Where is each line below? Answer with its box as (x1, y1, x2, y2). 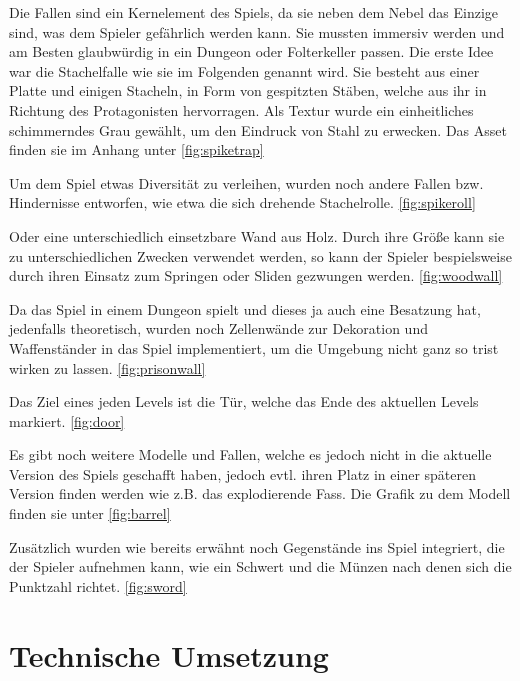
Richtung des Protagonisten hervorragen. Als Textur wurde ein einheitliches (9, 99, 474, 120)
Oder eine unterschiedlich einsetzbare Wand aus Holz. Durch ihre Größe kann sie (9, 225, 505, 246)
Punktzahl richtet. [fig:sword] (9, 575, 187, 596)
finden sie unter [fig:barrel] (9, 503, 171, 524)
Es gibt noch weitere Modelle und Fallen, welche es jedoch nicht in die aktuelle (9, 444, 492, 465)
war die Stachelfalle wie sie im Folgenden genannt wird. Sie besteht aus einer (9, 60, 480, 81)
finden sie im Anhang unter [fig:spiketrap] (9, 139, 264, 160)
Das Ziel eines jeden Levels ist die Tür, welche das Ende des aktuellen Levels (9, 391, 479, 412)
